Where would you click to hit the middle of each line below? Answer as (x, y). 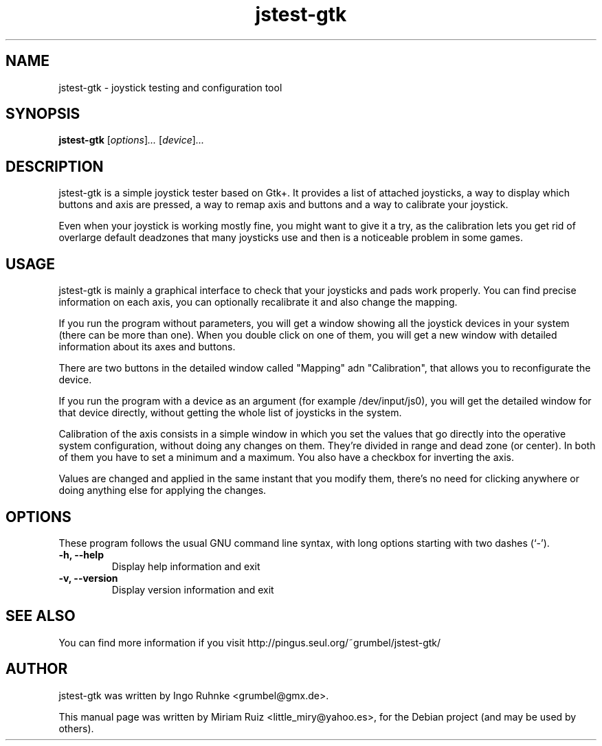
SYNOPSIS (43, 114)
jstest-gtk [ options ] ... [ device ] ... (132, 140)
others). (76, 728)
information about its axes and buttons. (147, 347)
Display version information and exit (193, 589)
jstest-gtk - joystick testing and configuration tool (170, 87)
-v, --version (88, 578)
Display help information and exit (186, 566)
